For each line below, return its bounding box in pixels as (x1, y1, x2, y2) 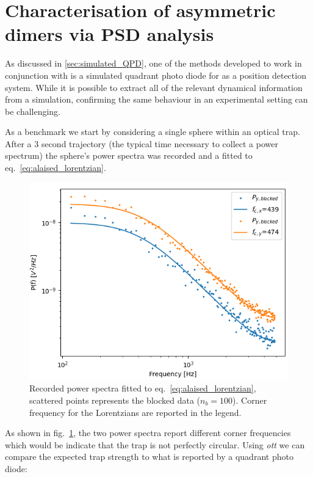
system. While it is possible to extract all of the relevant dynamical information (5, 81, 303, 93)
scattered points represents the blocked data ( (29, 394, 201, 407)
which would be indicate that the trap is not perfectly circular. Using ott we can (5, 438, 305, 451)
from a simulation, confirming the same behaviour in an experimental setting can (5, 93, 308, 106)
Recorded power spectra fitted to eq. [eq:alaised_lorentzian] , (29, 382, 256, 395)
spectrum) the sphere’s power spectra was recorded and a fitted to (5, 149, 253, 162)
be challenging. (5, 104, 61, 117)
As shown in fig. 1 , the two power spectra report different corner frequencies (5, 426, 291, 439)
